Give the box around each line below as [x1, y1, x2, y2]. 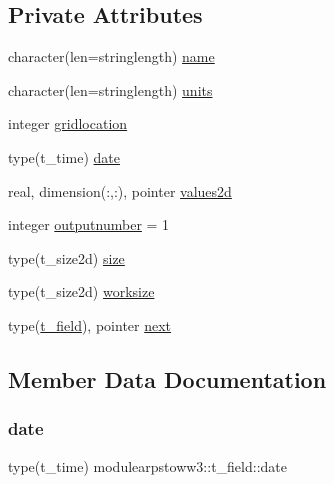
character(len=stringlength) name [8, 46, 215, 67]
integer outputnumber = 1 [8, 214, 170, 235]
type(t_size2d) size [8, 247, 125, 268]
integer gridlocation [8, 113, 128, 134]
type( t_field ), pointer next [8, 314, 172, 335]
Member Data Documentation [8, 363, 327, 394]
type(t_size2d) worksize [8, 281, 155, 302]
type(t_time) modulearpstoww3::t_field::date [8, 455, 287, 476]
